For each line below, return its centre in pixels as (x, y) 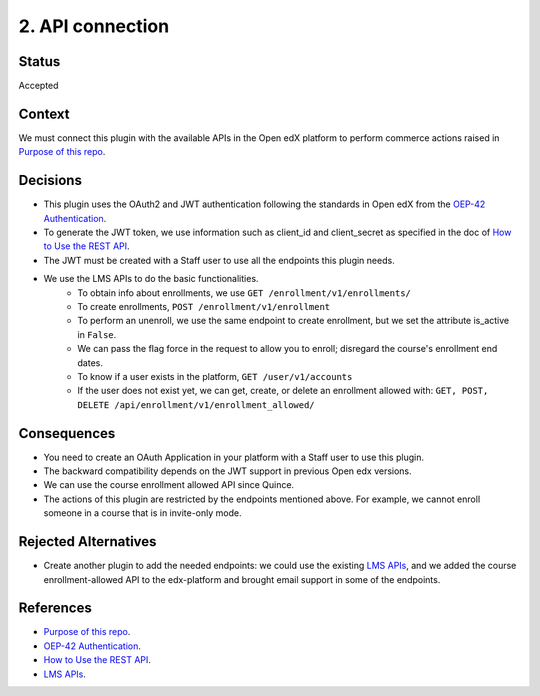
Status (39, 61)
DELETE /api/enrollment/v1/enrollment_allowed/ (196, 404)
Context (44, 113)
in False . (97, 334)
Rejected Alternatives (87, 541)
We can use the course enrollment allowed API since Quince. (169, 485)
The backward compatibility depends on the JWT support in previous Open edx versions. (227, 471)
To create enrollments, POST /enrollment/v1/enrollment (204, 306)
